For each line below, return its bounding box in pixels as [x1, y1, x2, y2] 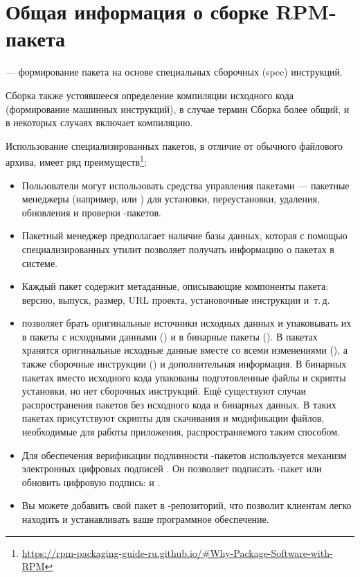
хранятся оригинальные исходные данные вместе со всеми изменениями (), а [21, 343, 348, 357]
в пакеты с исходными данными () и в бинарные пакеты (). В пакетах [21, 329, 318, 343]
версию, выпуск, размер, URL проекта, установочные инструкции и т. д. [21, 292, 330, 307]
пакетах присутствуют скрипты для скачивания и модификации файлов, [21, 411, 325, 425]
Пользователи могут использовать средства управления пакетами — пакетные [21, 178, 350, 192]
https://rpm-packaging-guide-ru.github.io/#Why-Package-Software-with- [21, 545, 333, 560]
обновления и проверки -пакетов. [21, 205, 161, 219]
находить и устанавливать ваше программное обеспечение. [21, 512, 269, 526]
